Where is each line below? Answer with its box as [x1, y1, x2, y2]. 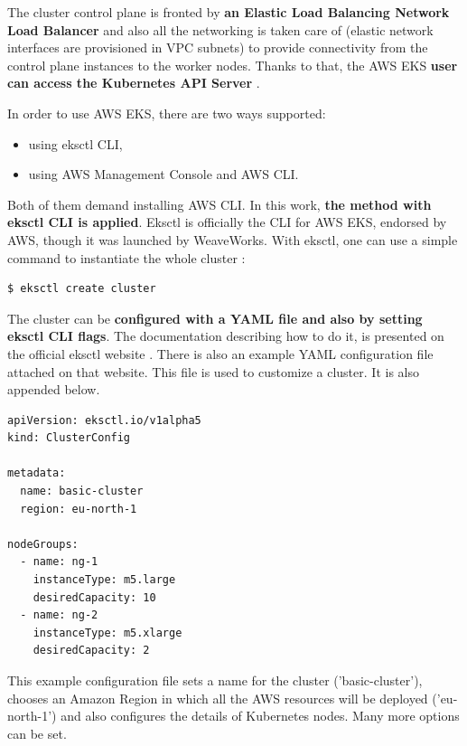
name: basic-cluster [20, 485, 144, 498]
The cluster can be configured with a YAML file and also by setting [7, 308, 423, 327]
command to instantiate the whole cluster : [7, 248, 246, 267]
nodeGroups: [7, 537, 79, 551]
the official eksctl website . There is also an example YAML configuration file [7, 344, 434, 363]
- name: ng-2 [20, 609, 98, 622]
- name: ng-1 [20, 555, 98, 569]
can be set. [7, 723, 67, 742]
